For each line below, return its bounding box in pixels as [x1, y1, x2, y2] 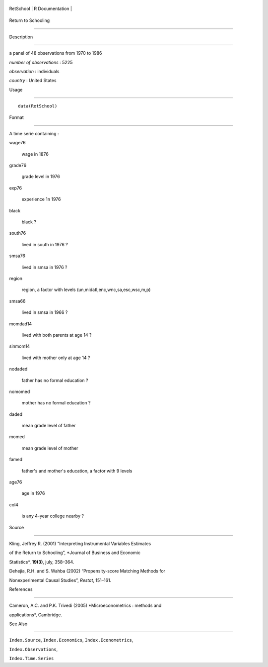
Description [9, 34, 33, 40]
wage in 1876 [21, 151, 49, 157]
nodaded [9, 366, 28, 372]
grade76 [9, 162, 27, 169]
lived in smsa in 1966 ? [21, 309, 68, 315]
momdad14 [9, 321, 32, 327]
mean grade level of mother [21, 445, 78, 451]
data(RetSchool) [18, 103, 58, 109]
